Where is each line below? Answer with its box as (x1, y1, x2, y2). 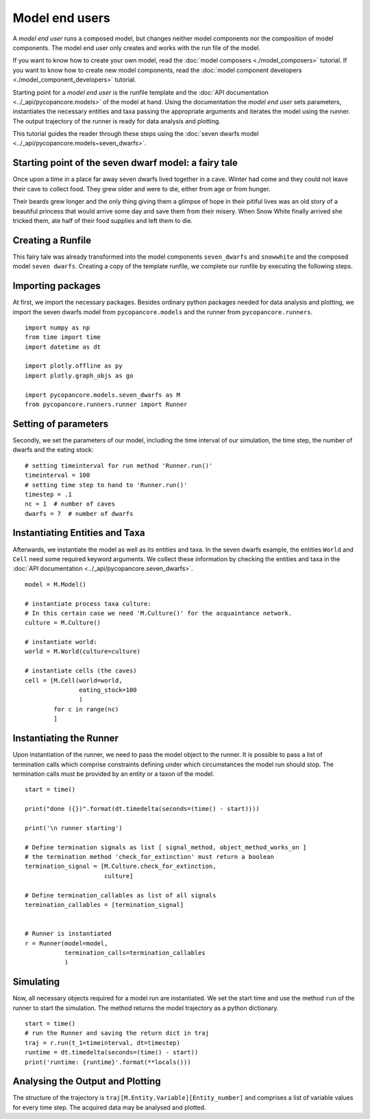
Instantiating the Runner (12, 733, 119, 744)
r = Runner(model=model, (25, 939, 108, 947)
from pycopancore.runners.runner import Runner (25, 401, 188, 408)
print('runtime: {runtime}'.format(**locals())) (25, 1058, 191, 1066)
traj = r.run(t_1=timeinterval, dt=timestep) (25, 1039, 181, 1046)
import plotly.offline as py (25, 362, 123, 370)
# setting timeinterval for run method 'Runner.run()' (25, 462, 213, 469)
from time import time (25, 333, 101, 341)
